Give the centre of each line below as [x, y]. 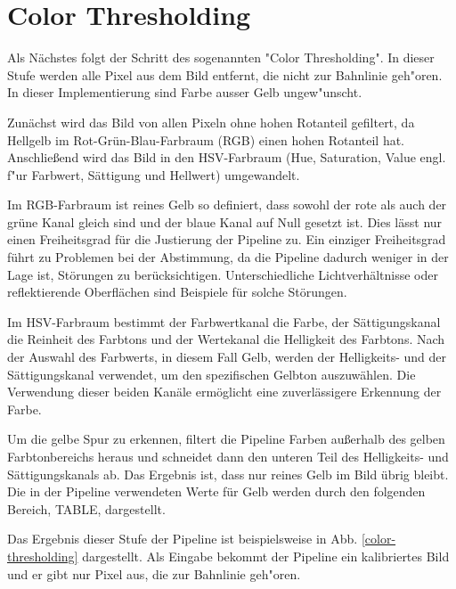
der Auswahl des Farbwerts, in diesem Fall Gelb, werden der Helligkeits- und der [227, 357]
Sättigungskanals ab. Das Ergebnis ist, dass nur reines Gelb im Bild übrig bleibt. [228, 474]
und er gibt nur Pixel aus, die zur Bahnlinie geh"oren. [154, 573]
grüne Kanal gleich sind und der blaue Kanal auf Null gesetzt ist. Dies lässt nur [225, 221]
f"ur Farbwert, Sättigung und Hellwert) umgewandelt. [154, 174]
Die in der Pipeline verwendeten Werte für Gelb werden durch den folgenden [216, 491]
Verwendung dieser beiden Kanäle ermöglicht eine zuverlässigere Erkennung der [224, 392]
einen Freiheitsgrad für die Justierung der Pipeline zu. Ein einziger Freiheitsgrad [227, 239]
